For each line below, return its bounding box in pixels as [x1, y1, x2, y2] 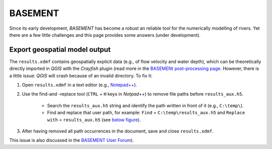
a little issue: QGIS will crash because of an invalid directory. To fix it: [9, 72, 153, 79]
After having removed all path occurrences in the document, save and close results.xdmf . [22, 128, 214, 134]
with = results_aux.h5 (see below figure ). [47, 116, 141, 123]
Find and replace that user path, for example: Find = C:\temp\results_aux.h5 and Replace [47, 110, 245, 116]
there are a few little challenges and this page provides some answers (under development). [9, 32, 201, 38]
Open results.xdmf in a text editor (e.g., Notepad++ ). [22, 82, 138, 88]
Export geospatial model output [9, 45, 111, 54]
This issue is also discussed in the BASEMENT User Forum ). [9, 137, 134, 143]
